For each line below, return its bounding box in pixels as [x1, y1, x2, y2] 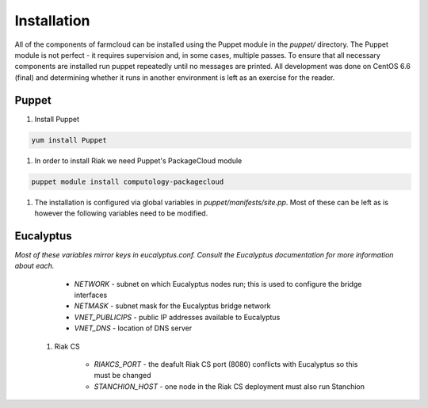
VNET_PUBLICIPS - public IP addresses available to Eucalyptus [74, 312, 281, 322]
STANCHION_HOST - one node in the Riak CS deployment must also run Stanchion [94, 381, 365, 391]
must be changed [94, 371, 151, 380]
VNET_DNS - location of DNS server [74, 323, 193, 333]
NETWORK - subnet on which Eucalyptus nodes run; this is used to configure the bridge [74, 279, 362, 288]
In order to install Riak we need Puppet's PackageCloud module [34, 155, 243, 166]
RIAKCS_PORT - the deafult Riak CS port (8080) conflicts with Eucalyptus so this [94, 359, 358, 368]
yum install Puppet [31, 135, 107, 144]
